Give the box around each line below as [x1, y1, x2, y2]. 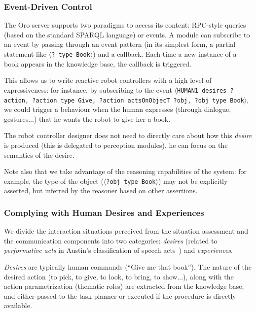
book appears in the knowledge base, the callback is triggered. [4, 58, 191, 69]
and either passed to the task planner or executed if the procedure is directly [4, 290, 236, 301]
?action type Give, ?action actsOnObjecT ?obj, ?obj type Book [32, 97, 244, 104]
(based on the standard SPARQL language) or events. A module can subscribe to [4, 29, 250, 39]
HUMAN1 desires [177, 87, 227, 94]
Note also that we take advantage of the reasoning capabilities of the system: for [4, 166, 247, 176]
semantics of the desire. [4, 149, 74, 160]
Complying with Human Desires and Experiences [4, 206, 204, 218]
